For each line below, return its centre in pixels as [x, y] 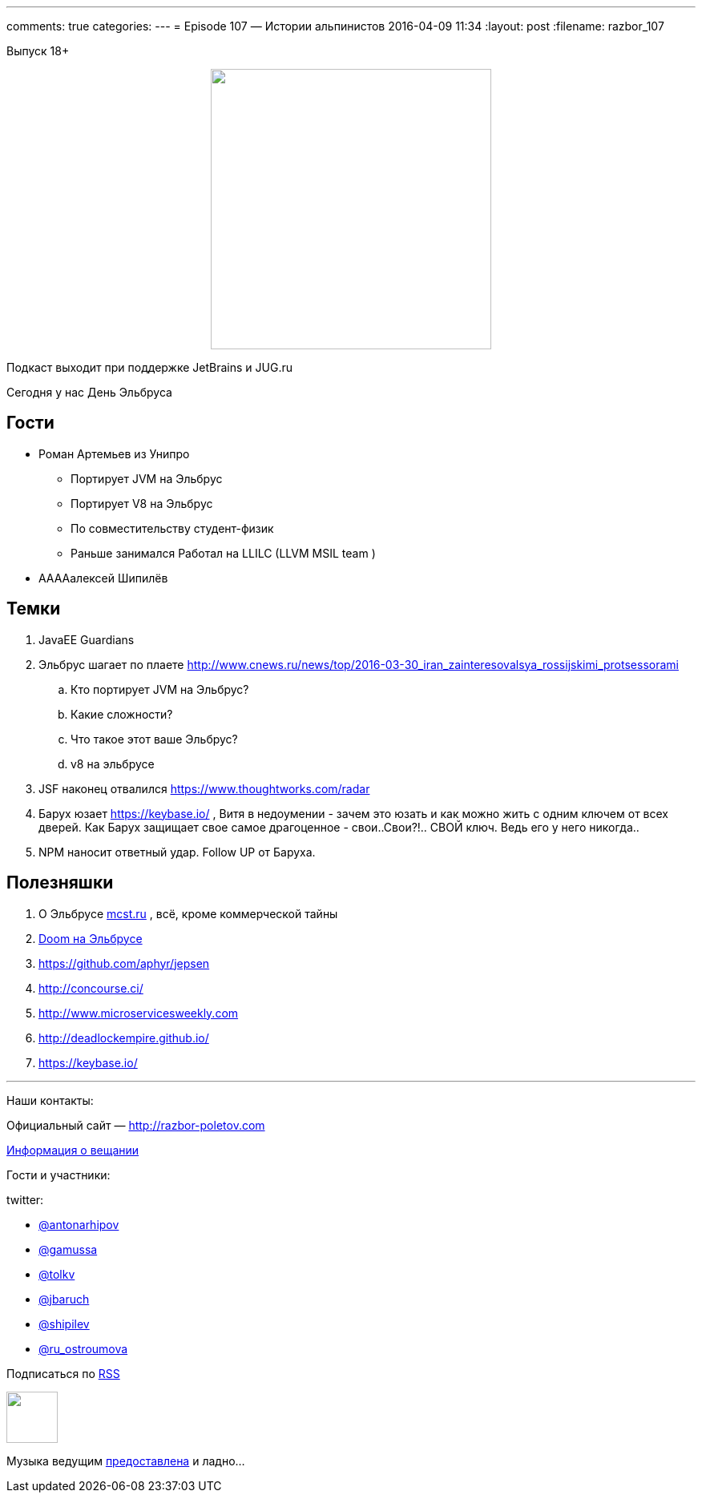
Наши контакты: [50, 1100]
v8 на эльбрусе [113, 764]
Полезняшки [60, 883]
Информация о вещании [73, 1150]
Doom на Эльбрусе [91, 938]
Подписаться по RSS [63, 1373]
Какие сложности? [122, 714]
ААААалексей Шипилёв [103, 578]
